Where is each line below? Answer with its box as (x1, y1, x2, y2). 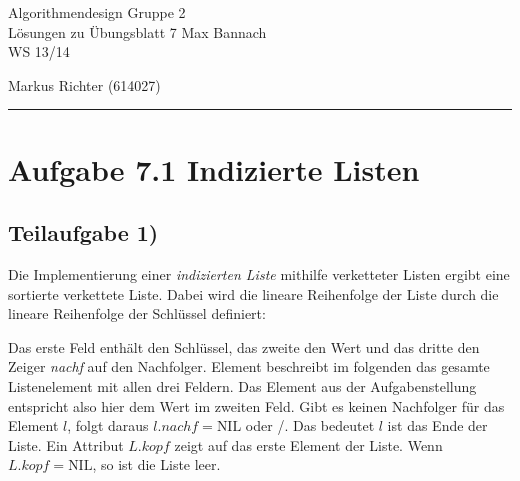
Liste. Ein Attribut (8, 434, 124, 455)
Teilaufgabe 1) (8, 217, 159, 248)
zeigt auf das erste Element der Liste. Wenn (174, 434, 443, 455)
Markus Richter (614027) (8, 74, 161, 95)
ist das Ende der (387, 415, 488, 436)
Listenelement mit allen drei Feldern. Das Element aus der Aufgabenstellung (8, 375, 477, 396)
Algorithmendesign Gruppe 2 (8, 2, 186, 22)
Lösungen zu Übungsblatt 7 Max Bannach (8, 21, 267, 42)
